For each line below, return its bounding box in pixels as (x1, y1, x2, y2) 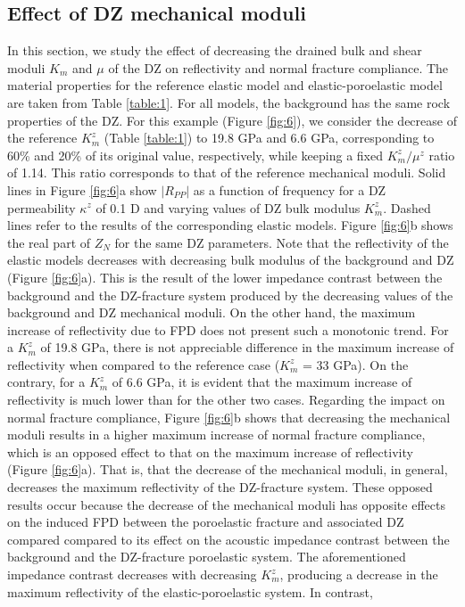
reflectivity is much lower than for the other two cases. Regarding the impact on (7, 390, 445, 409)
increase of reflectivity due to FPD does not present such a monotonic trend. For (7, 320, 449, 339)
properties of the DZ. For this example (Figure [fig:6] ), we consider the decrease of (7, 111, 457, 129)
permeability (7, 198, 76, 217)
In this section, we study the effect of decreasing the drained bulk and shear (7, 41, 422, 60)
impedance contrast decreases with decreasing (7, 565, 257, 584)
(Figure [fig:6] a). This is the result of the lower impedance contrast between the (7, 267, 443, 286)
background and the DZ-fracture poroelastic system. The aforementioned (7, 547, 406, 566)
